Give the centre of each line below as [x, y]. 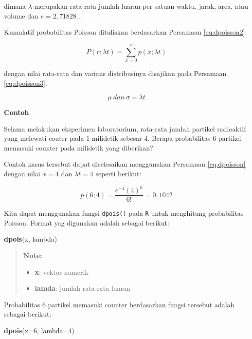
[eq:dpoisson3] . [26, 83]
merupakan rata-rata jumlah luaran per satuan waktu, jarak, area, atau [141, 6]
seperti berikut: [118, 174]
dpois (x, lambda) [31, 239]
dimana [15, 6]
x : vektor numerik [62, 272]
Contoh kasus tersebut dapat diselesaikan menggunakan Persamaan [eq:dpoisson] [125, 164]
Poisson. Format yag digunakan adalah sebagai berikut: [87, 222]
